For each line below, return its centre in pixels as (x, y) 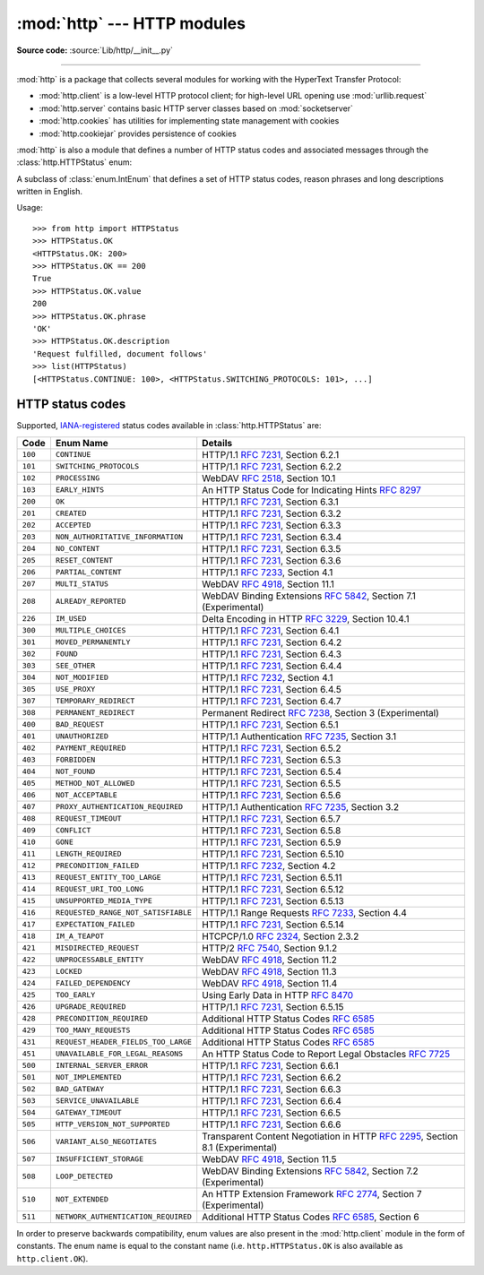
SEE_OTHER (75, 666)
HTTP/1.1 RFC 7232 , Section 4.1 (268, 677)
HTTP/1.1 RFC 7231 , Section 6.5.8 (272, 831)
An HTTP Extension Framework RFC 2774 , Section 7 (312, 1193)
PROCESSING (78, 478)
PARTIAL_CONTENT (88, 572)
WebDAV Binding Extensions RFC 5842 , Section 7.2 (310, 1171)
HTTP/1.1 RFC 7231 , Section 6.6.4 (272, 1100)
